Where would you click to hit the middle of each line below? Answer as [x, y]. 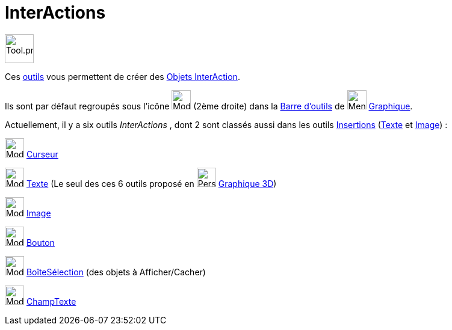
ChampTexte [51, 301]
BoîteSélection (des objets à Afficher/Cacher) [116, 272]
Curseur [42, 154]
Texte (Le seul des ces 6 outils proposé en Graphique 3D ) [151, 183]
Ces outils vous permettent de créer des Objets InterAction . [122, 76]
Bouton [40, 242]
